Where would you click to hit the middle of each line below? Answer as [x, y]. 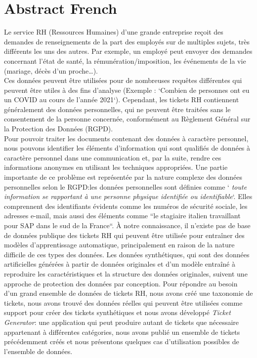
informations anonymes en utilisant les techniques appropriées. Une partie [116, 167]
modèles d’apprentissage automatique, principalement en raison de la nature [119, 245]
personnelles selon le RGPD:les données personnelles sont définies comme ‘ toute [126, 186]
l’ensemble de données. [38, 351]
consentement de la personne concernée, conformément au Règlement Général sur [127, 119]
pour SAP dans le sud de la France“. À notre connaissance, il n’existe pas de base [127, 225]
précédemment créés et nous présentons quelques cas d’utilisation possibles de [122, 341]
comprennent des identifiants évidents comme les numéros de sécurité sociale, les [126, 206]
